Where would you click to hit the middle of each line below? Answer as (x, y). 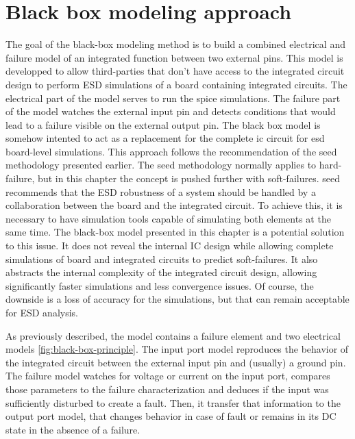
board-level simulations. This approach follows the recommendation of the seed (171, 151)
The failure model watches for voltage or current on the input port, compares (168, 376)
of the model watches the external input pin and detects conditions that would (171, 111)
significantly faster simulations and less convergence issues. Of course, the (160, 285)
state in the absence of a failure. (73, 429)
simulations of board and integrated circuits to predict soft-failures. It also (162, 259)
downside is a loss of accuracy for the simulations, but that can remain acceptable (177, 299)
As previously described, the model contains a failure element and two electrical (173, 335)
